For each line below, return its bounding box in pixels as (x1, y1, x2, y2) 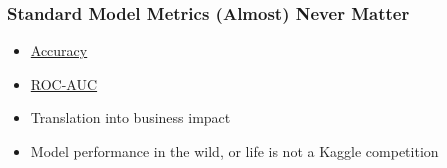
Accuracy (30, 40, 88, 61)
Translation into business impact (30, 107, 231, 128)
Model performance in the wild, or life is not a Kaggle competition (30, 141, 439, 161)
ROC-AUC (30, 73, 98, 94)
